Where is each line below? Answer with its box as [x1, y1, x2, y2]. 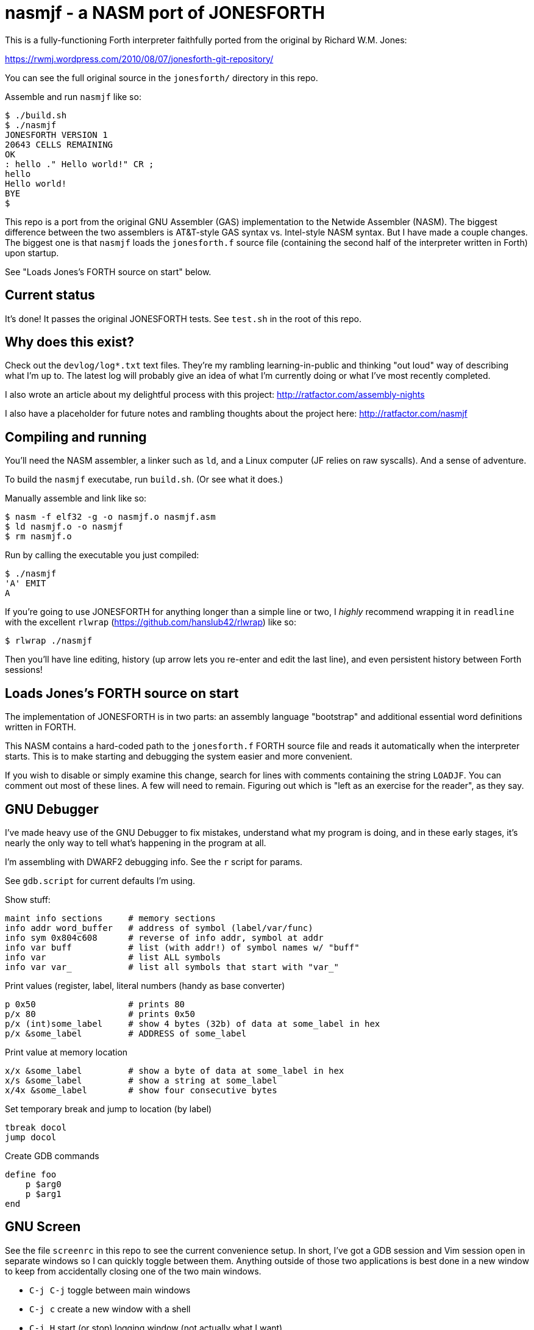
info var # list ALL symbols [5, 952, 221, 962]
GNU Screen [5, 1219, 81, 1235]
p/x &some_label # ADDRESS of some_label [5, 1028, 247, 1038]
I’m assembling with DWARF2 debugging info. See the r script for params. [5, 856, 303, 867]
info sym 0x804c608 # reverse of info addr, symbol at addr [5, 932, 324, 943]
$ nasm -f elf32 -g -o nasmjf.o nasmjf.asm [5, 512, 216, 522]
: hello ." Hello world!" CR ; [5, 159, 154, 169]
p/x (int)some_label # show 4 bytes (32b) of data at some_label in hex [5, 1018, 380, 1029]
